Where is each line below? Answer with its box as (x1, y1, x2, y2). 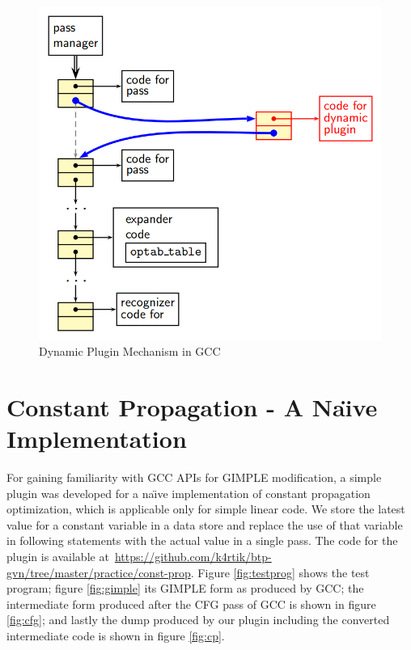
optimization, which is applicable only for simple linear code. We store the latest (6, 500, 405, 517)
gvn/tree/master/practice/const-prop (6, 563, 191, 580)
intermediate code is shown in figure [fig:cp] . (6, 627, 225, 644)
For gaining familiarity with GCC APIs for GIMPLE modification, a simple (6, 469, 382, 486)
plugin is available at (6, 548, 109, 565)
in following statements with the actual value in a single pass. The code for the (6, 532, 398, 549)
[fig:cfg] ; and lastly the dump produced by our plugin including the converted (6, 611, 390, 628)
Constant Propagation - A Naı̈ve (6, 390, 378, 423)
